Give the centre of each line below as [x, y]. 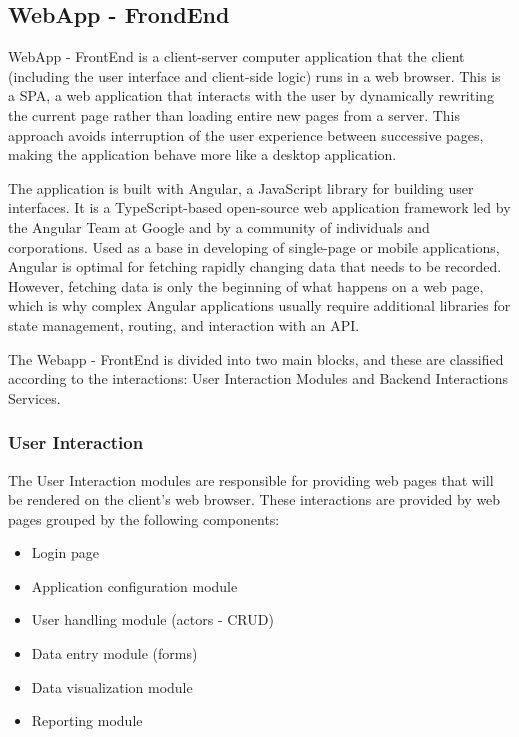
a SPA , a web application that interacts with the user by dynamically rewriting [251, 95]
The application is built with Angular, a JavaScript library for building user [241, 187]
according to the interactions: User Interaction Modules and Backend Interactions [258, 378]
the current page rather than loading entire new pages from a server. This [234, 114]
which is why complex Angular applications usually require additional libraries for [259, 305]
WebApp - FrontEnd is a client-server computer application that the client [236, 56]
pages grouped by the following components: [144, 518]
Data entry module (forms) [114, 653]
